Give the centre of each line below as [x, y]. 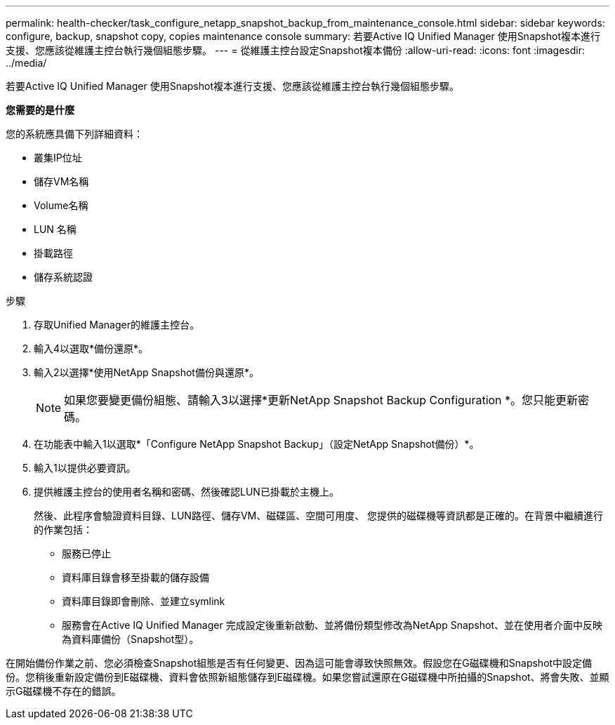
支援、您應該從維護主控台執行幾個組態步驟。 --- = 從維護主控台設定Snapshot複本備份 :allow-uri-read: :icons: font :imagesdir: [295, 50]
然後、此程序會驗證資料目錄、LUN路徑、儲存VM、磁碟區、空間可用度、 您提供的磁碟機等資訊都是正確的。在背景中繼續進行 [319, 516]
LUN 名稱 [55, 229]
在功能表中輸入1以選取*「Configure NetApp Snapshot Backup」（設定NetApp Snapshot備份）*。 [257, 444]
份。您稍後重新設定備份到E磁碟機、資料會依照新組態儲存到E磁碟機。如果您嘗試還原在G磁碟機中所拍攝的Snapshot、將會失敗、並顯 [307, 677]
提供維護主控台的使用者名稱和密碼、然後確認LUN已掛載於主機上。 [186, 492]
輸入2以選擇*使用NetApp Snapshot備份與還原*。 [146, 372]
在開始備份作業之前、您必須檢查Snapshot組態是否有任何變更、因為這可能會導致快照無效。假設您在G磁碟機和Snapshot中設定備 [299, 663]
